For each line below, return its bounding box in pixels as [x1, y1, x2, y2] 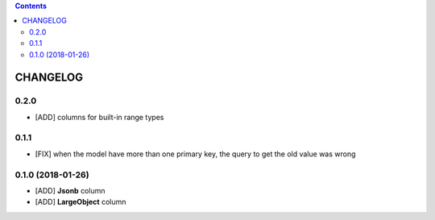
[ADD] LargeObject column [35, 197, 126, 207]
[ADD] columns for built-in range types [35, 112, 164, 122]
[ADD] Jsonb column [35, 186, 106, 195]
